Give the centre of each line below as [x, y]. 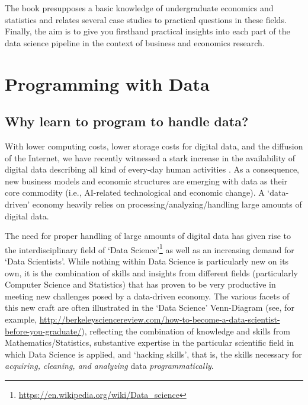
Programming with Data [107, 83]
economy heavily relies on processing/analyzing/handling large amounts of [167, 204]
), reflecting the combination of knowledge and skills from [186, 331]
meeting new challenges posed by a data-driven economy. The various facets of [147, 296]
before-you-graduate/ [43, 331]
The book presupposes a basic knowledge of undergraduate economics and [139, 8]
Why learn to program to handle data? [127, 121]
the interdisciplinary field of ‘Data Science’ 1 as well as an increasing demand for [150, 248]
